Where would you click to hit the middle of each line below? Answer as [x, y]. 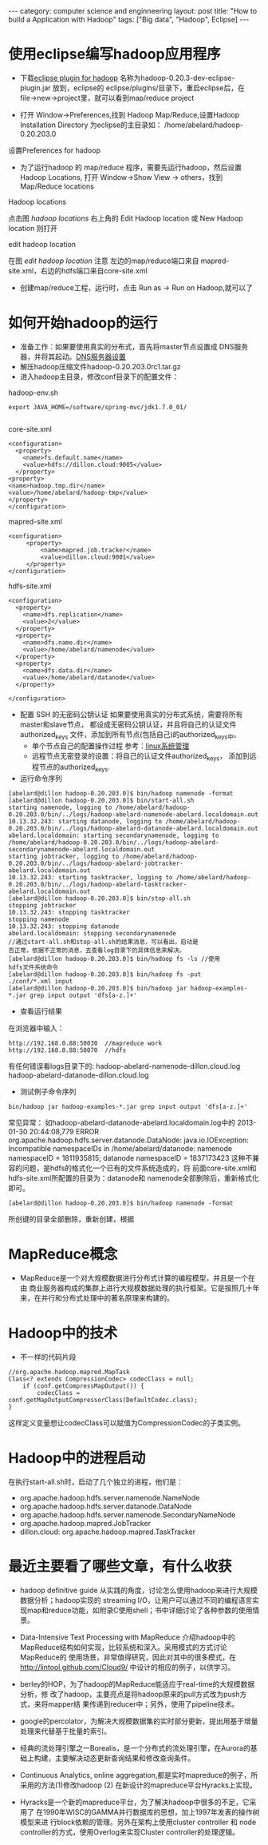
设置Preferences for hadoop [55, 150]
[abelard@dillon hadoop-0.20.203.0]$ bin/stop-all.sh [100, 899]
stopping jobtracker [43, 906]
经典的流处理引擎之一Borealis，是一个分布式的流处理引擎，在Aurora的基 [138, 1748]
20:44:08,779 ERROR [64, 1132]
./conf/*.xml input [41, 982]
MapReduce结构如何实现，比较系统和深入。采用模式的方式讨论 [123, 1648]
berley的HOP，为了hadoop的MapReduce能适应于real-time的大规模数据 [137, 1684]
